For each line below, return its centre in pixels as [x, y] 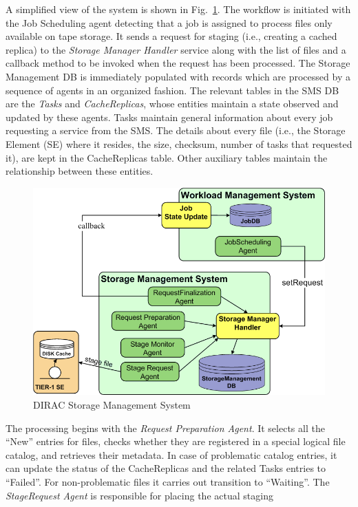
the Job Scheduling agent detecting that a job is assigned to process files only [169, 22]
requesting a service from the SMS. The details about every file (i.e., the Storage [176, 130]
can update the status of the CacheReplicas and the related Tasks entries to [166, 468]
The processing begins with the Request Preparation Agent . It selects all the [165, 428]
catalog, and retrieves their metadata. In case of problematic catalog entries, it [171, 454]
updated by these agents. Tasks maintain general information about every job [169, 117]
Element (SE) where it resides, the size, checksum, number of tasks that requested [179, 143]
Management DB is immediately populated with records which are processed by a [178, 76]
